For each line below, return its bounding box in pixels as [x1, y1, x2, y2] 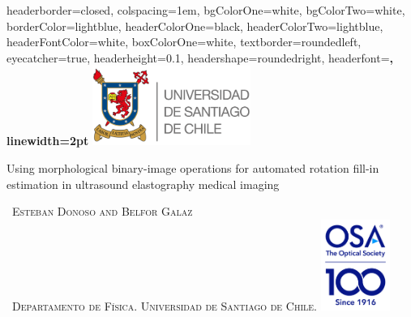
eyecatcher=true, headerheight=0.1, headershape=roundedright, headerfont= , [6, 49, 393, 66]
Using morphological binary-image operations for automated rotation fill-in [6, 159, 379, 176]
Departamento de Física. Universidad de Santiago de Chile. [11, 297, 317, 314]
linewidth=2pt [6, 132, 89, 149]
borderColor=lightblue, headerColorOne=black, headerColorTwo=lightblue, [6, 17, 383, 34]
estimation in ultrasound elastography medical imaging [6, 175, 280, 192]
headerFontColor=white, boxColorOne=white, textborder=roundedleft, [6, 33, 362, 50]
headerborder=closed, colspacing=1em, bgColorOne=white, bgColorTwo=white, [6, 2, 405, 18]
